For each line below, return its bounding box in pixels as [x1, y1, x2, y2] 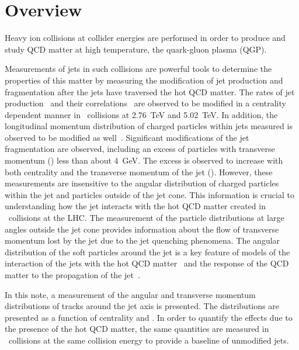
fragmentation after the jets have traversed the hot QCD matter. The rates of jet [5, 85, 295, 98]
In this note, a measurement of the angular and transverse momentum [5, 288, 256, 300]
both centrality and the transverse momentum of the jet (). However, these [5, 165, 273, 178]
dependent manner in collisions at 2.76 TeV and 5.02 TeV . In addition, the [5, 108, 278, 120]
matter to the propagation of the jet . [5, 269, 140, 280]
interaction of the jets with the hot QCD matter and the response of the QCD [5, 257, 289, 269]
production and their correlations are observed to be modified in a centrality [5, 97, 286, 109]
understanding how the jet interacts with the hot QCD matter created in [5, 200, 266, 212]
